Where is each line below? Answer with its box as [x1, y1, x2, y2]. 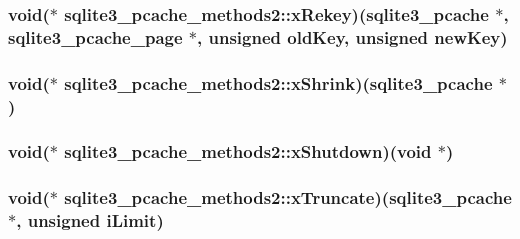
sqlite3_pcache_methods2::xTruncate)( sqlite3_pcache [64, 185, 512, 210]
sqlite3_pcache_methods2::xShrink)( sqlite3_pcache [64, 70, 493, 95]
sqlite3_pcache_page [8, 24, 183, 49]
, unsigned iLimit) [16, 208, 164, 233]
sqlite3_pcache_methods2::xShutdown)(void [64, 139, 432, 164]
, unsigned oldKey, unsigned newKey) [197, 24, 508, 49]
